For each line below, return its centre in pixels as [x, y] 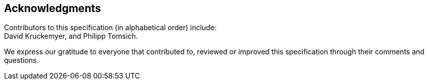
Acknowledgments [53, 8]
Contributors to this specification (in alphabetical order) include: [110, 28]
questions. [21, 60]
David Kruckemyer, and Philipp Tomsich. [71, 36]
